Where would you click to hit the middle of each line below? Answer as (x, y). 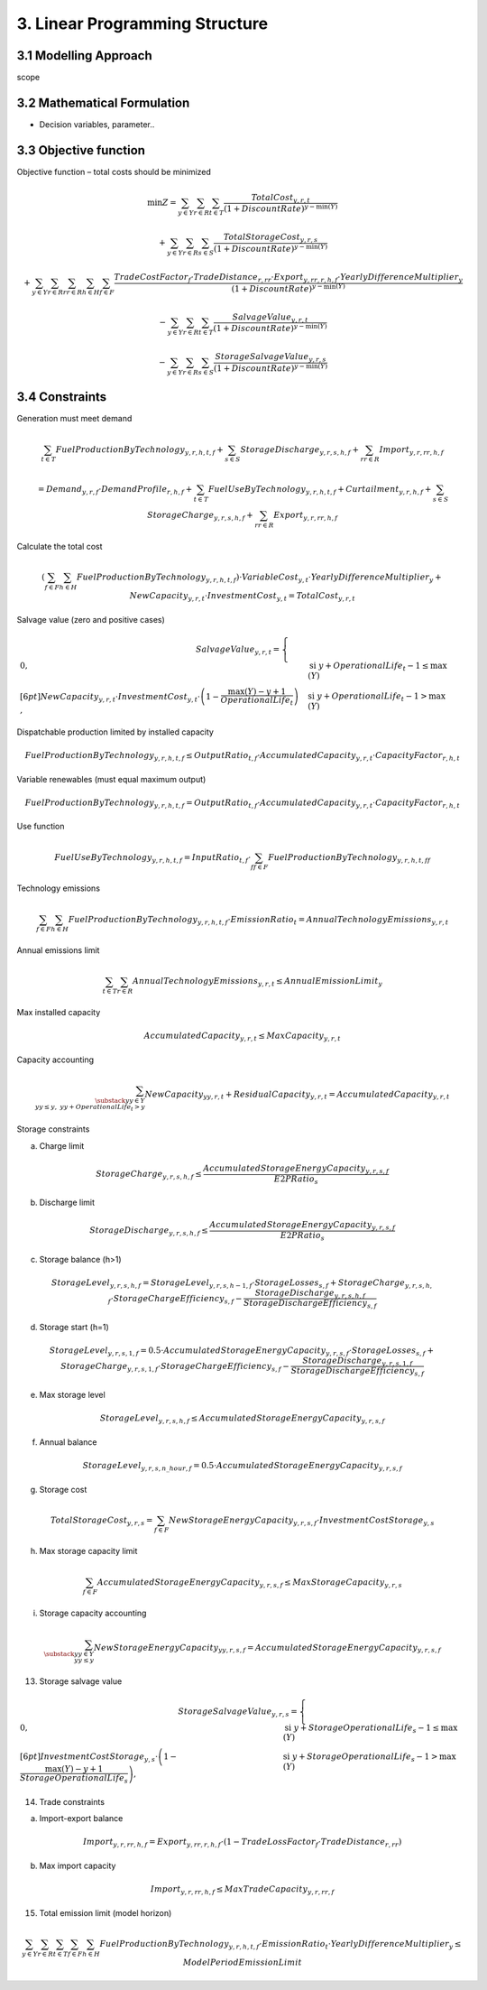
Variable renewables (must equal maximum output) (111, 779)
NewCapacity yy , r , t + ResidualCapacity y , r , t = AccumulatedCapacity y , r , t (297, 1095)
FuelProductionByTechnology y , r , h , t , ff (349, 858)
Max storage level (72, 1395)
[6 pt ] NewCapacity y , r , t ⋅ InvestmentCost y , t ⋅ (110, 698)
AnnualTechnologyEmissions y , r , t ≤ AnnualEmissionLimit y (257, 982)
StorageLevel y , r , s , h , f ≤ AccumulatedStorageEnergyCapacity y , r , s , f (242, 1420)
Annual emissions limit (58, 950)
